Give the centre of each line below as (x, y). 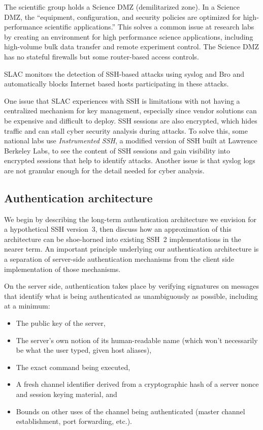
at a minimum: (27, 306)
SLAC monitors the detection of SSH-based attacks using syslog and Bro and (124, 73)
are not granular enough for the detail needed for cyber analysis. (104, 170)
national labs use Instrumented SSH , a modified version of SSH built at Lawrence (131, 141)
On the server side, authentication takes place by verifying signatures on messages (132, 286)
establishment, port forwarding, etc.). (74, 421)
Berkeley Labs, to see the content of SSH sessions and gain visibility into (117, 150)
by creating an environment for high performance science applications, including (129, 36)
